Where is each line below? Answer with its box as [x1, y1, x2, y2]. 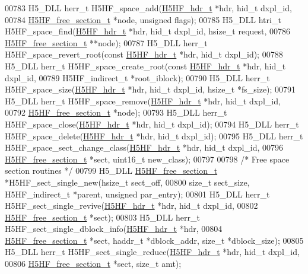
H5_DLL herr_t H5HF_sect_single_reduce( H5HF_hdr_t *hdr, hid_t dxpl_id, [5, 246, 300, 258]
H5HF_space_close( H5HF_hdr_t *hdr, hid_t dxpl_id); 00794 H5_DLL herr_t [5, 117, 299, 130]
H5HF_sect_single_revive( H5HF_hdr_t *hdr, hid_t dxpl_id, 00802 [5, 199, 258, 212]
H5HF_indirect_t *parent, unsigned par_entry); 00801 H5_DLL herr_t [5, 187, 270, 200]
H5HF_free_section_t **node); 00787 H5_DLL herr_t [5, 36, 208, 49]
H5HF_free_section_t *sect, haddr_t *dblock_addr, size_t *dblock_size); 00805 [5, 234, 304, 246]
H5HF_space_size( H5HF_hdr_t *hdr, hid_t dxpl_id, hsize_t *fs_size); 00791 [5, 83, 296, 95]
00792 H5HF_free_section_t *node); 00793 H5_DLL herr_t [5, 106, 227, 119]
